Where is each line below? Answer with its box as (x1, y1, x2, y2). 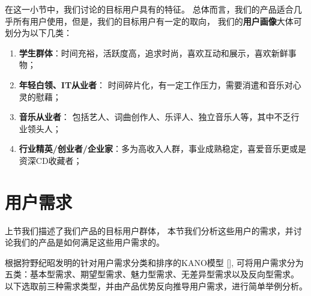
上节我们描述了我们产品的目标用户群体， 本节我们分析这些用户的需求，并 (5, 224, 294, 237)
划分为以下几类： (5, 26, 72, 39)
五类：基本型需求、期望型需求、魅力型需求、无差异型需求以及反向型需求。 (5, 268, 299, 280)
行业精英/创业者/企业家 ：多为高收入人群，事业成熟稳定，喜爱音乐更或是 (19, 142, 306, 155)
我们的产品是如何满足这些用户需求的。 (13, 236, 165, 249)
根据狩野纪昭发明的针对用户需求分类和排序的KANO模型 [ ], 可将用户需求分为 (5, 256, 304, 268)
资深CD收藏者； (19, 154, 82, 166)
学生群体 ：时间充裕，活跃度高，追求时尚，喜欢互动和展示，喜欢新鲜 (19, 46, 288, 59)
